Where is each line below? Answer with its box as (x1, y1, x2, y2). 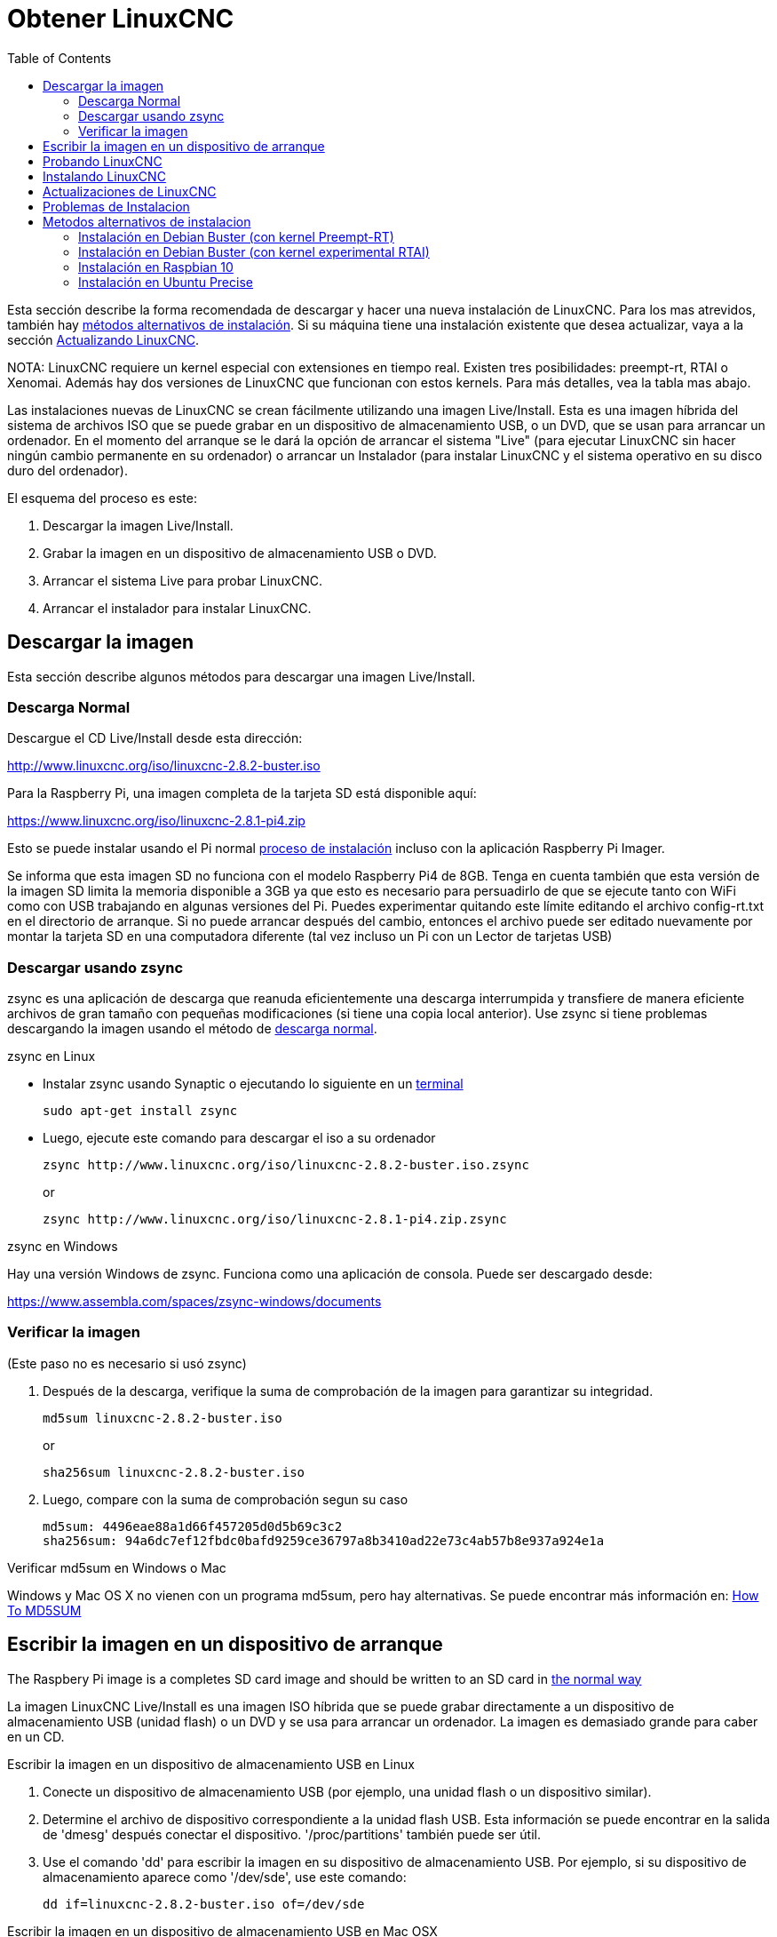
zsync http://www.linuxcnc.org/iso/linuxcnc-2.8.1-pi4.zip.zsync (43, 1212, 507, 1227)
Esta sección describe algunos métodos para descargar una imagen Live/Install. (7, 668, 476, 684)
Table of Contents (7, 50, 112, 66)
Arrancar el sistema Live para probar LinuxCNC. (43, 572, 323, 588)
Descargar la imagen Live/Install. (43, 517, 234, 533)
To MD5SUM (7, 1602, 82, 1618)
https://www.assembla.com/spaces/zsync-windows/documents (7, 1294, 382, 1310)
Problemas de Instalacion (43, 198, 190, 214)
